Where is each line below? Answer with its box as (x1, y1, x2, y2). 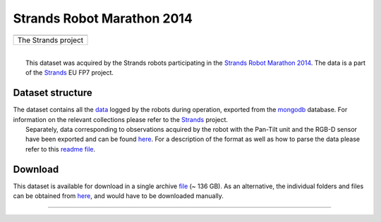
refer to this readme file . (25, 144, 96, 153)
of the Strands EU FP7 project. (25, 68, 114, 77)
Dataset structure (13, 87, 93, 99)
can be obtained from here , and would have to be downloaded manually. (13, 192, 224, 200)
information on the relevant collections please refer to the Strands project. (13, 115, 229, 123)
